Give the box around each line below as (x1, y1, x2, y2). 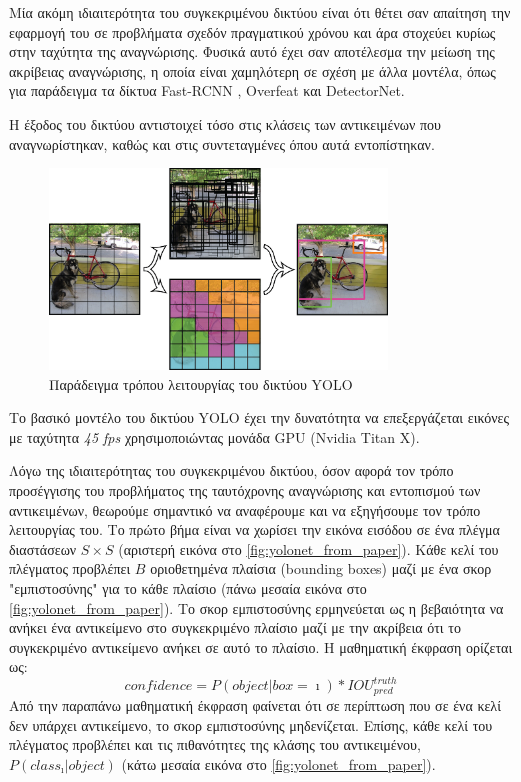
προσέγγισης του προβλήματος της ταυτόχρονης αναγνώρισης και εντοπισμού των (9, 480, 481, 501)
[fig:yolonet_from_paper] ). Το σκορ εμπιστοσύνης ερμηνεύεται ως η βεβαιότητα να (9, 597, 504, 618)
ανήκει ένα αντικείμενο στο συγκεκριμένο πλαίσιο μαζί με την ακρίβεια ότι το (9, 617, 461, 638)
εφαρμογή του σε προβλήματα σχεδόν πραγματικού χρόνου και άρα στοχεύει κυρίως (9, 21, 496, 42)
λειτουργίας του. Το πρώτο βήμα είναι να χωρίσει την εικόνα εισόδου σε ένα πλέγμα (9, 519, 500, 540)
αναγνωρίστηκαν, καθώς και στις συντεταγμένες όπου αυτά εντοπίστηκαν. (9, 133, 435, 154)
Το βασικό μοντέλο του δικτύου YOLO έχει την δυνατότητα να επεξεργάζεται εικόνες (9, 407, 509, 428)
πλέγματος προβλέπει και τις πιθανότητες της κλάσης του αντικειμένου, (9, 734, 421, 755)
